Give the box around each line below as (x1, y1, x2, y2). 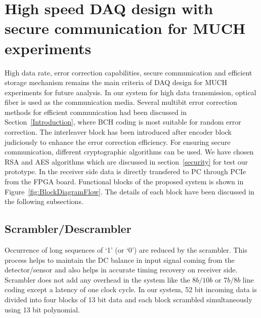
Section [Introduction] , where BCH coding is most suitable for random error (5, 116, 241, 127)
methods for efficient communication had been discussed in (5, 106, 187, 117)
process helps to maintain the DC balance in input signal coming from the (5, 254, 235, 265)
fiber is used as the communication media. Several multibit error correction (5, 97, 237, 107)
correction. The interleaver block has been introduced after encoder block (5, 127, 232, 137)
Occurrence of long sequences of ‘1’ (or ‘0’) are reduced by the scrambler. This (5, 245, 247, 255)
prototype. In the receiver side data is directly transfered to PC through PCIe (5, 166, 246, 177)
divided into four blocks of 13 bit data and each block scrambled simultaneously (5, 294, 252, 304)
